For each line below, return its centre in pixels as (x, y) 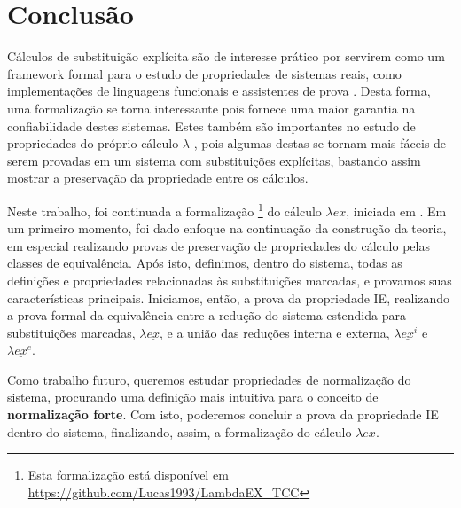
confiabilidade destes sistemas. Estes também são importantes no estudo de (211, 125)
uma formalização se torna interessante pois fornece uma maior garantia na (211, 108)
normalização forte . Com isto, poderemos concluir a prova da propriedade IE (223, 414)
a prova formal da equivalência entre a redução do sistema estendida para (207, 315)
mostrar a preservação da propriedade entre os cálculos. (158, 178)
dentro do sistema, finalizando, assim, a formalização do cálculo (180, 431)
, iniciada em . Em (396, 211)
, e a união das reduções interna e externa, (275, 332)
